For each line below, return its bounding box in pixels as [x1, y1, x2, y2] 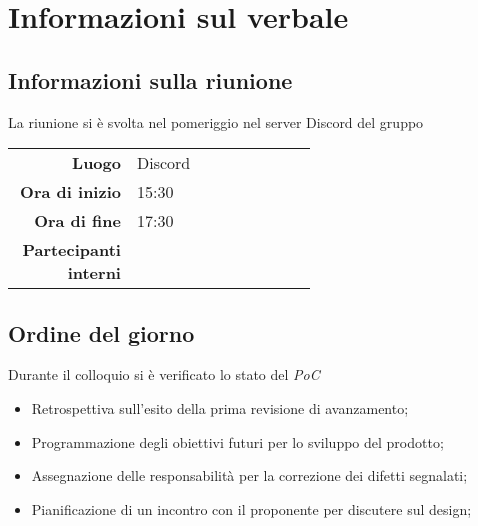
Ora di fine [34, 209, 121, 233]
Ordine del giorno [8, 317, 195, 348]
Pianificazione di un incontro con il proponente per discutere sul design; [31, 498, 472, 519]
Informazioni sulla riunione [8, 64, 293, 95]
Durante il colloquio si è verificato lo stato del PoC [8, 364, 320, 385]
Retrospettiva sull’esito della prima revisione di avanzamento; [31, 397, 409, 418]
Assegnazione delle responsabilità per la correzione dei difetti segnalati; [31, 465, 468, 486]
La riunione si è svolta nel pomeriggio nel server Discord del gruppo [8, 111, 424, 132]
